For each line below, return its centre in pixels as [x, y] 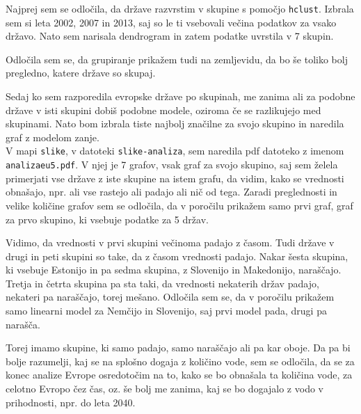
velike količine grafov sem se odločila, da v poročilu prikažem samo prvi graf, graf [179, 205]
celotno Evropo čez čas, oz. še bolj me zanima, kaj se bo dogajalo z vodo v [165, 389]
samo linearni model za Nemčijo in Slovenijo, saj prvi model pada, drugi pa [166, 311]
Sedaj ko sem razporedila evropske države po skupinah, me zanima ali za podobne [180, 96]
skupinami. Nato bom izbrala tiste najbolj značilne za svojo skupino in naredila [175, 124]
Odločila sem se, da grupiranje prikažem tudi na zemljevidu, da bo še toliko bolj [177, 59]
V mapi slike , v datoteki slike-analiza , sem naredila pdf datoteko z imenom [175, 151]
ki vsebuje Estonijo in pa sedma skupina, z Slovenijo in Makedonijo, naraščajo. [174, 270]
